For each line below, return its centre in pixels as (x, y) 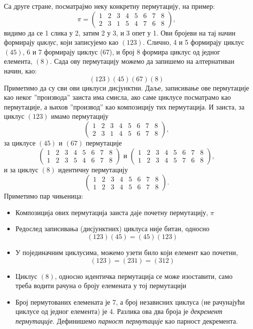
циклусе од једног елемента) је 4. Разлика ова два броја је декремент (119, 311)
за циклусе (20, 142)
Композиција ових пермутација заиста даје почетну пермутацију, (112, 212)
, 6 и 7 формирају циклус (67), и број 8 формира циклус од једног (121, 51)
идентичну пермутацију (93, 169)
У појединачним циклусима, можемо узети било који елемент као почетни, (126, 252)
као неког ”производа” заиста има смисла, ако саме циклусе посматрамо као (117, 97)
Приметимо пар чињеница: (44, 196)
